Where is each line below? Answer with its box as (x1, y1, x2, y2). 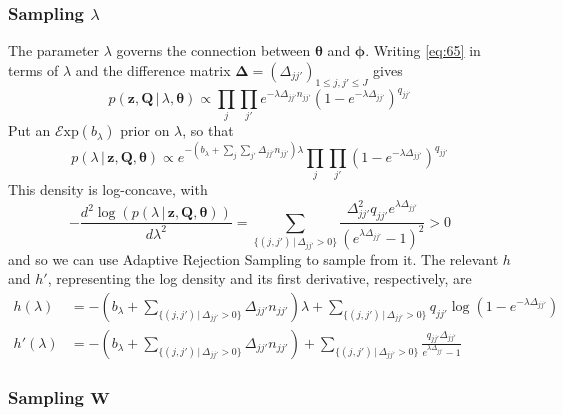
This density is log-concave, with (8, 179, 208, 200)
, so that (182, 120, 234, 141)
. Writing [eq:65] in (365, 40, 481, 61)
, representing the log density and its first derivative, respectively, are (47, 268, 472, 289)
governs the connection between (116, 40, 311, 61)
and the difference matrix (75, 59, 231, 80)
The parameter (8, 40, 100, 61)
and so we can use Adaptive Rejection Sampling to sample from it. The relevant (8, 248, 499, 269)
